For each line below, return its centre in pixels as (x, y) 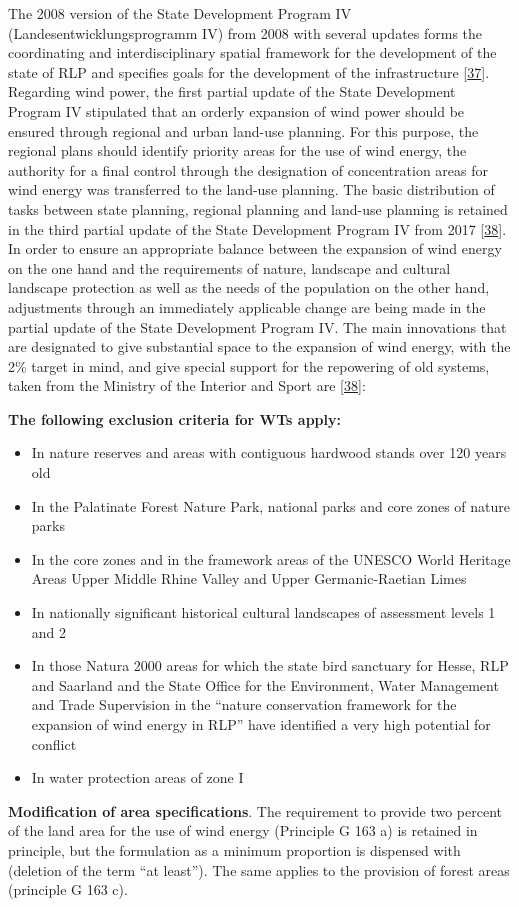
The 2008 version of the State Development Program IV (180, 13)
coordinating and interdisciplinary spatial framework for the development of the (252, 52)
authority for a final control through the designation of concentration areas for (248, 169)
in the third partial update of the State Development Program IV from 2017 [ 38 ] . (257, 228)
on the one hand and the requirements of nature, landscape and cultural (229, 267)
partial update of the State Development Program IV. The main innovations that (257, 326)
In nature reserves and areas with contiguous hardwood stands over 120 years (269, 452)
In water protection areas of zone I (137, 777)
